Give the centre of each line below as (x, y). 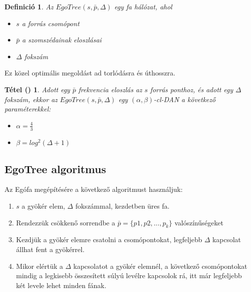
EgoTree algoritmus (55, 168)
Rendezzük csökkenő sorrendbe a (66, 222)
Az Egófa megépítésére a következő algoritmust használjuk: (94, 189)
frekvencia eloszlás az (110, 89)
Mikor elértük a (39, 266)
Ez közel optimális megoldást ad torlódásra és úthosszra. (90, 73)
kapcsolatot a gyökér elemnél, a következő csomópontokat (160, 266)
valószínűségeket (199, 222)
